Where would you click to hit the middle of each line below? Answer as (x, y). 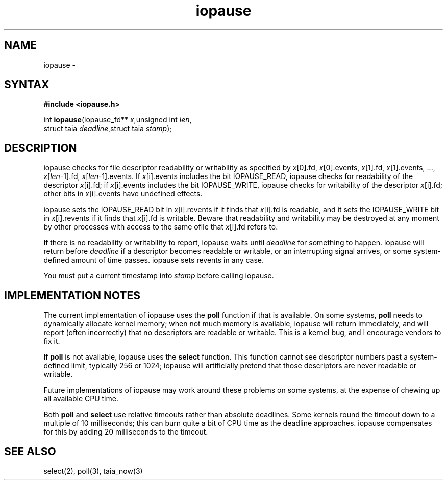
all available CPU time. (81, 399)
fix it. (52, 341)
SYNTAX (27, 85)
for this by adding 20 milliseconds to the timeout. (126, 432)
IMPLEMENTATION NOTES (72, 295)
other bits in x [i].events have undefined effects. (123, 194)
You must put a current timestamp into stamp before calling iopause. (159, 276)
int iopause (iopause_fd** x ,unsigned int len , (118, 120)
